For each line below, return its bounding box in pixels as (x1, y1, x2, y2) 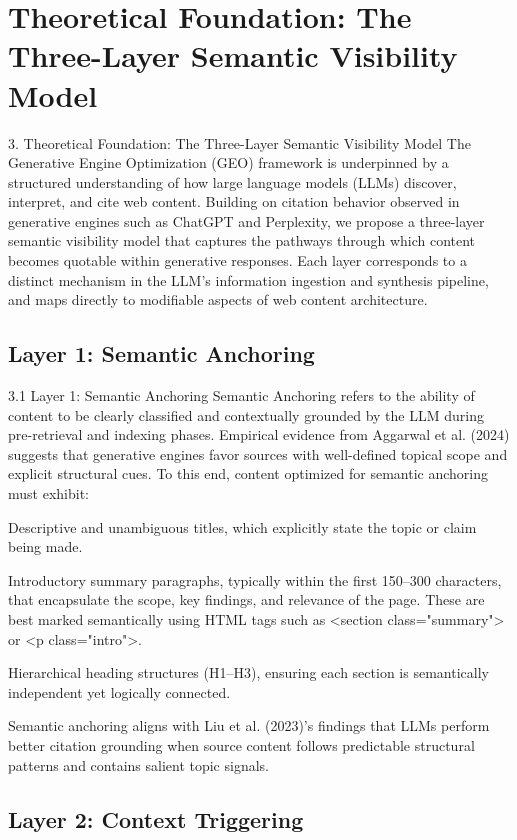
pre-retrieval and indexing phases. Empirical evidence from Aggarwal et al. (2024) (8, 424, 510, 445)
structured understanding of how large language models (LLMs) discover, (8, 171, 457, 192)
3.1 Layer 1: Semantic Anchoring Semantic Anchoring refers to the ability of (8, 385, 475, 406)
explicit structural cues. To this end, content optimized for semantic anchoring (8, 463, 488, 484)
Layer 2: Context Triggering (8, 803, 304, 834)
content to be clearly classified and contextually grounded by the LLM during (8, 404, 484, 425)
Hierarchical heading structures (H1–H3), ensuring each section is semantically (8, 662, 489, 683)
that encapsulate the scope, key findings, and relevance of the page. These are (8, 589, 485, 610)
